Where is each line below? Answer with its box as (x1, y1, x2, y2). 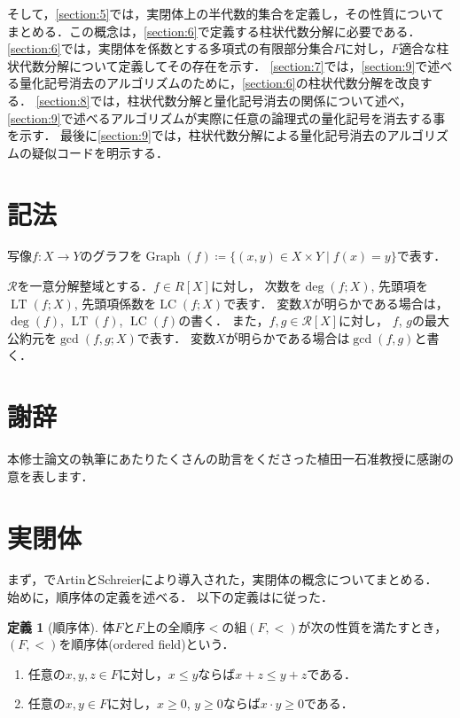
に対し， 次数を (210, 277, 302, 295)
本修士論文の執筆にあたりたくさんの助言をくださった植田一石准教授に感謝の (7, 449, 454, 468)
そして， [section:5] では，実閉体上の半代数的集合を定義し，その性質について (7, 4, 444, 22)
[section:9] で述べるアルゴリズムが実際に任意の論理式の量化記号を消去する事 (7, 108, 446, 127)
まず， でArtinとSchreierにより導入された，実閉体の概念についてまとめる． (7, 570, 438, 589)
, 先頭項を (370, 277, 429, 295)
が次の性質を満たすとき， (298, 617, 448, 636)
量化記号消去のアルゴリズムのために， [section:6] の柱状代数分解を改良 (19, 74, 420, 92)
